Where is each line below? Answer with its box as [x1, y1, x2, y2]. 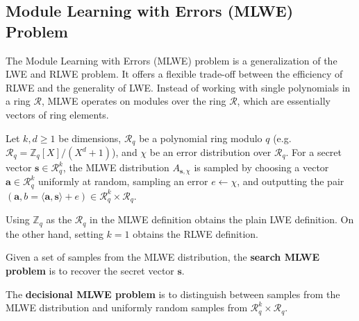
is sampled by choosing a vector [194, 160, 329, 175]
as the [46, 212, 72, 227]
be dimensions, [58, 130, 122, 145]
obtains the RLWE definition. [133, 226, 258, 241]
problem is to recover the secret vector [6, 263, 174, 278]
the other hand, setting [6, 226, 103, 241]
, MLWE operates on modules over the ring [41, 94, 226, 108]
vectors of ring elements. [6, 107, 109, 121]
